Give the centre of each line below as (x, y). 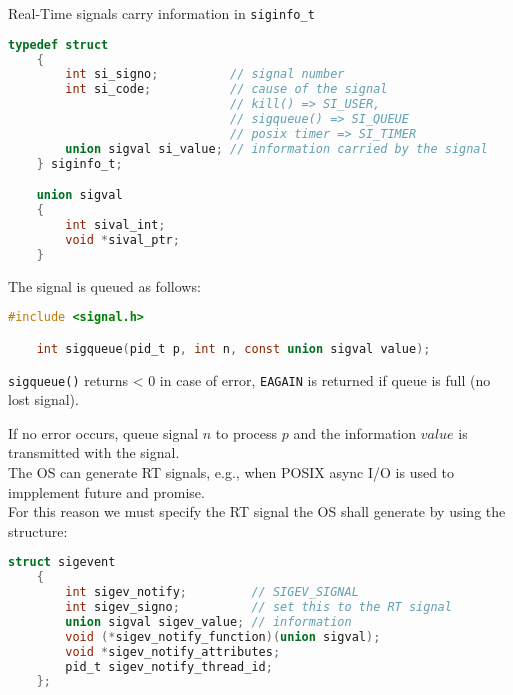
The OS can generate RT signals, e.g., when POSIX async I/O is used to (231, 472)
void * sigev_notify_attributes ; (173, 651)
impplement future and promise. (106, 491)
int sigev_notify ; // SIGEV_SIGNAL (212, 592)
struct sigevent (62, 562)
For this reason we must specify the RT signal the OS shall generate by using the (257, 511)
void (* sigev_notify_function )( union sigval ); (223, 636)
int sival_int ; (115, 224)
